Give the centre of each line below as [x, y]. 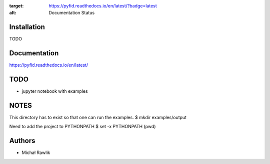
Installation [27, 27]
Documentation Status [72, 13]
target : [16, 6]
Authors [22, 141]
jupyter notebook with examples [55, 91]
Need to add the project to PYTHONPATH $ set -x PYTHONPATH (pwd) [82, 127]
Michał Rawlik [36, 153]
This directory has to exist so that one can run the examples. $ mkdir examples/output [98, 118]
